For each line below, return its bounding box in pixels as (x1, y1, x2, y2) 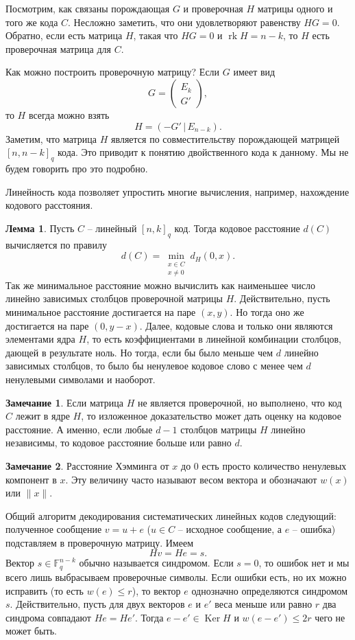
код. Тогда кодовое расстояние (174, 220, 300, 235)
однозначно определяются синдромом (191, 583, 348, 597)
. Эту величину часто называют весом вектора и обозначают (65, 472, 317, 486)
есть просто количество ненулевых (201, 458, 347, 472)
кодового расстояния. (5, 198, 93, 212)
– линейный (87, 220, 137, 235)
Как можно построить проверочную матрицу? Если (5, 65, 220, 79)
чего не (315, 610, 345, 624)
